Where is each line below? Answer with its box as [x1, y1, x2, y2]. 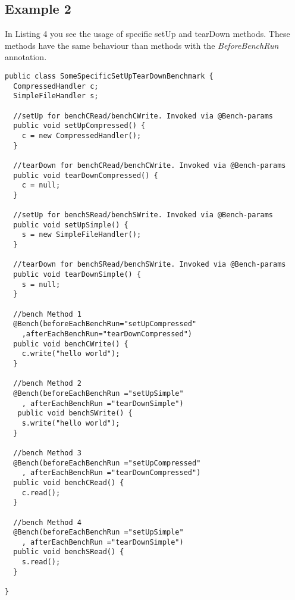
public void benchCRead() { [13, 478, 124, 487]
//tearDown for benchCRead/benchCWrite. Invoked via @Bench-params [13, 161, 286, 170]
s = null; [21, 280, 61, 289]
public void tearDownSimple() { [13, 270, 142, 279]
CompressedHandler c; [13, 82, 99, 90]
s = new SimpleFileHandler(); [21, 230, 142, 239]
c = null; [21, 181, 61, 190]
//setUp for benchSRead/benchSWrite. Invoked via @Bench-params [13, 211, 274, 220]
